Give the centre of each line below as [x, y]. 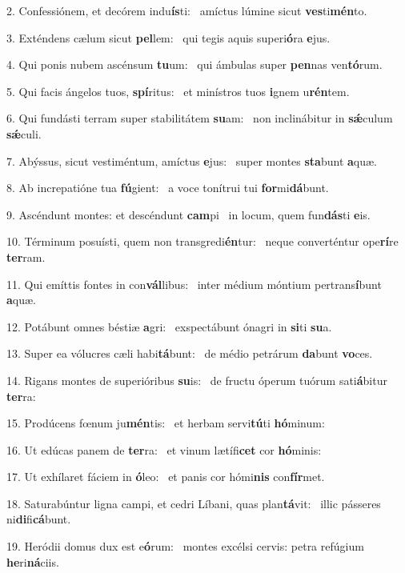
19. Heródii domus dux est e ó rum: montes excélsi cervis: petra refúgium [185, 546]
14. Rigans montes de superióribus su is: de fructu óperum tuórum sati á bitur [197, 380]
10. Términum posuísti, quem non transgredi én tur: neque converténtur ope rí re [202, 241]
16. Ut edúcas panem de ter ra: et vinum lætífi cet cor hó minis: [164, 449]
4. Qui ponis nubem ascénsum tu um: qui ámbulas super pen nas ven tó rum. [194, 64]
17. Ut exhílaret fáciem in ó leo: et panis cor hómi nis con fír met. [166, 477]
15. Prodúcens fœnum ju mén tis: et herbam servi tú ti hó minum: [166, 423]
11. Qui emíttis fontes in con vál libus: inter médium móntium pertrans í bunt [194, 284]
